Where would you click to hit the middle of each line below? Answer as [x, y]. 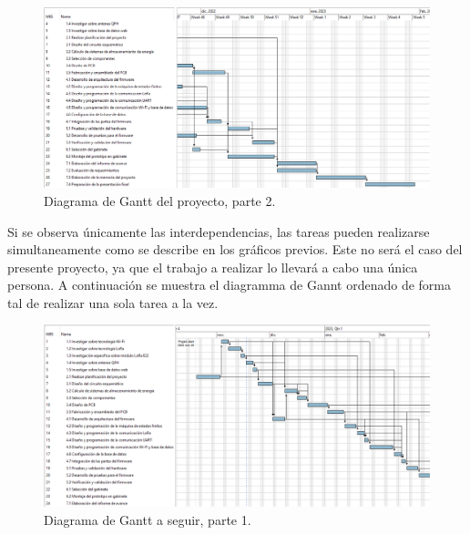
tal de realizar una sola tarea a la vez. [113, 302]
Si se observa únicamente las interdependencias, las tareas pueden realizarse [219, 231]
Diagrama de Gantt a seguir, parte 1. [148, 519]
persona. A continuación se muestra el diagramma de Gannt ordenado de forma [230, 285]
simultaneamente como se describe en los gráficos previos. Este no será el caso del [235, 249]
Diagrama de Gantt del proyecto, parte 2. [160, 200]
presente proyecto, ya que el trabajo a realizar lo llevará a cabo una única [213, 267]
